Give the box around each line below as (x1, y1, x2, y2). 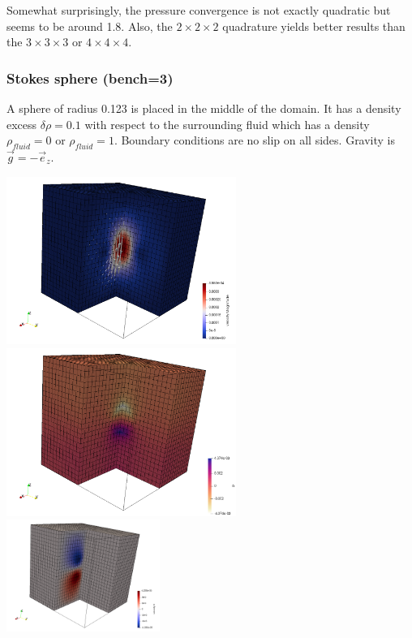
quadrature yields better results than (222, 17, 406, 34)
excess (6, 115, 37, 132)
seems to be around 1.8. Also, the (6, 17, 173, 34)
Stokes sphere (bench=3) (6, 67, 174, 88)
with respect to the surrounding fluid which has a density (84, 115, 370, 132)
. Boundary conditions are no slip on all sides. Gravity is (114, 131, 396, 149)
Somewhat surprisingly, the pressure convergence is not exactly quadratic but (6, 2, 391, 18)
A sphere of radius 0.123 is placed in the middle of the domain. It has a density (6, 100, 401, 116)
